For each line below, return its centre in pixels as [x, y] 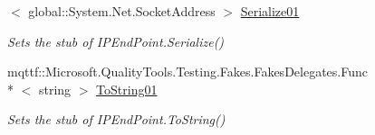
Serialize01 [270, 11]
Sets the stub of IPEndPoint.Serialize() [116, 41]
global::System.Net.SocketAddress [122, 11]
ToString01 [127, 89]
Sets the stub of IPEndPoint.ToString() [116, 119]
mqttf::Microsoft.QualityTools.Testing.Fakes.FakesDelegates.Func [187, 72]
